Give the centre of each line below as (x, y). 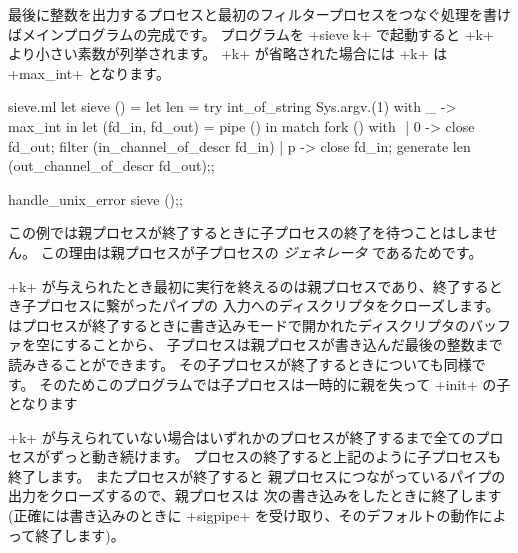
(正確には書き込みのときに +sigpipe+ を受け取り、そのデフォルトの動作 (243, 515)
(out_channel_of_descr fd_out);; (111, 165)
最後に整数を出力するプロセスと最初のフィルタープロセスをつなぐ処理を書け (259, 14)
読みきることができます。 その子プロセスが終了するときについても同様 (240, 363)
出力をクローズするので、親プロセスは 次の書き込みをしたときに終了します (255, 495)
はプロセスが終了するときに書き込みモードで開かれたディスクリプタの (239, 324)
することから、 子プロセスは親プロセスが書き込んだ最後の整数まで (283, 344)
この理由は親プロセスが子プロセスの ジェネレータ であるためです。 (261, 251)
